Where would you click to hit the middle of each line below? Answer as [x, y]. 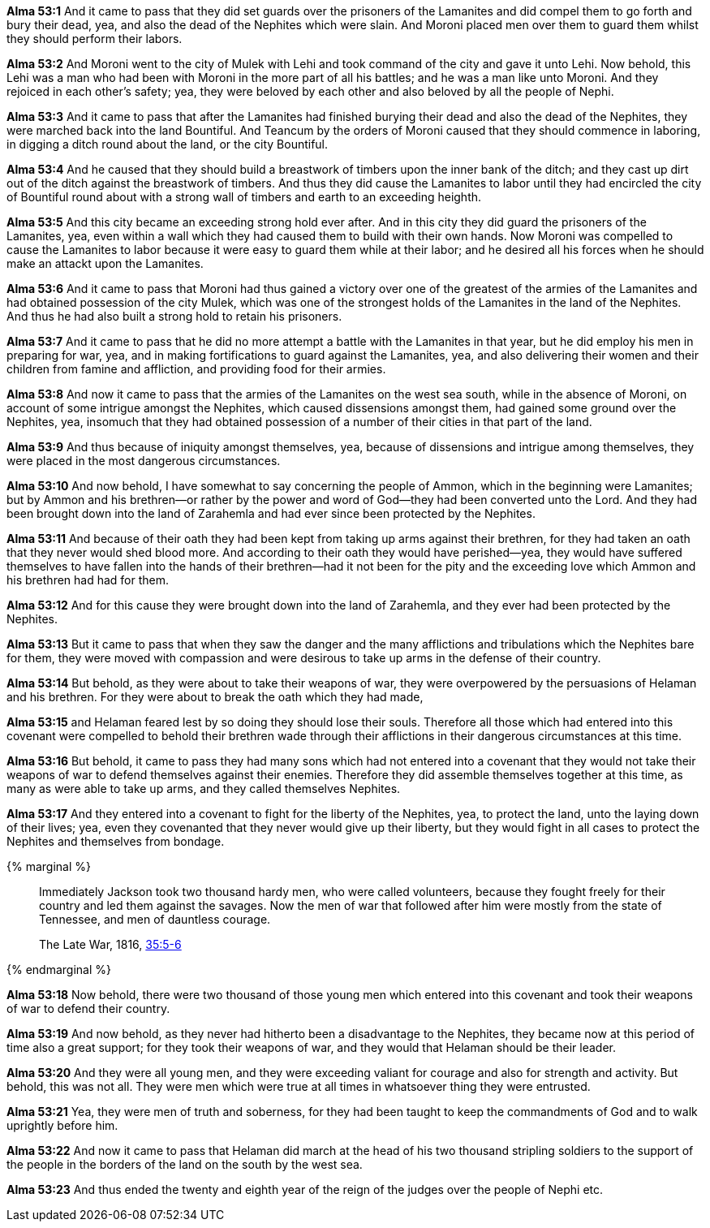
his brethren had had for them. [88, 580]
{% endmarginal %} [59, 969]
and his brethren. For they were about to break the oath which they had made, [215, 697]
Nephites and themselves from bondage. [116, 841]
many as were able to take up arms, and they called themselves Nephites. [204, 789]
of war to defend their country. [88, 1008]
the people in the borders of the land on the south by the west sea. [185, 1164]
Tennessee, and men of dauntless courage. [155, 919]
